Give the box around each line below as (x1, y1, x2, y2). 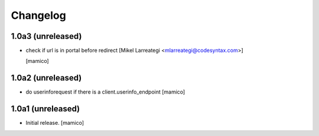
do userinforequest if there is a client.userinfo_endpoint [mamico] (25, 88, 185, 95)
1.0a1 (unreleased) (11, 104, 80, 114)
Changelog (11, 9, 66, 22)
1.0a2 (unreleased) (11, 73, 82, 83)
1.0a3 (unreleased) (11, 31, 82, 41)
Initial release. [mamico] (25, 120, 84, 127)
